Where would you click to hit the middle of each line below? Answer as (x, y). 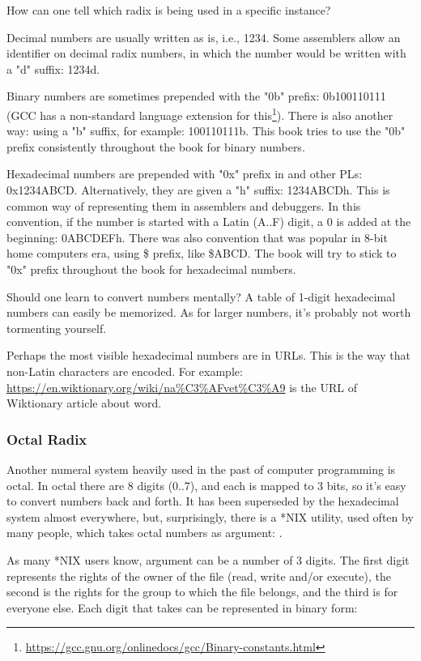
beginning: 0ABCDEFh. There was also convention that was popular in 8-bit (197, 237)
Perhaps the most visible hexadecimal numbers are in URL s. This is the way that (208, 355)
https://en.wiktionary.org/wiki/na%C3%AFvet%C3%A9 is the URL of (182, 387)
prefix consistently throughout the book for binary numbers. (156, 146)
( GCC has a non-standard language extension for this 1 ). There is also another (200, 113)
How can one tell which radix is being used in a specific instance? (169, 10)
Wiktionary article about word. (84, 403)
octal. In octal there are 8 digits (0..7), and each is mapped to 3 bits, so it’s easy (206, 485)
